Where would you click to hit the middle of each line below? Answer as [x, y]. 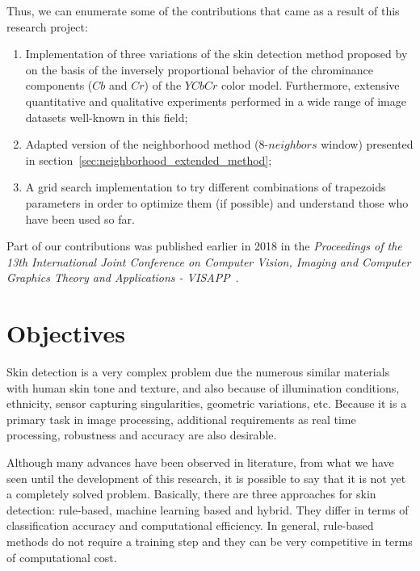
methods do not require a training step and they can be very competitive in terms [210, 541]
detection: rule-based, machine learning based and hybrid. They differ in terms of [208, 509]
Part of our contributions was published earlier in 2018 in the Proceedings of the [204, 246]
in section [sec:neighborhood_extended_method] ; [149, 160]
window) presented [367, 144]
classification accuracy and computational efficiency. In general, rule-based [190, 525]
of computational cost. [62, 557]
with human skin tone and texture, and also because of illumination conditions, [203, 387]
